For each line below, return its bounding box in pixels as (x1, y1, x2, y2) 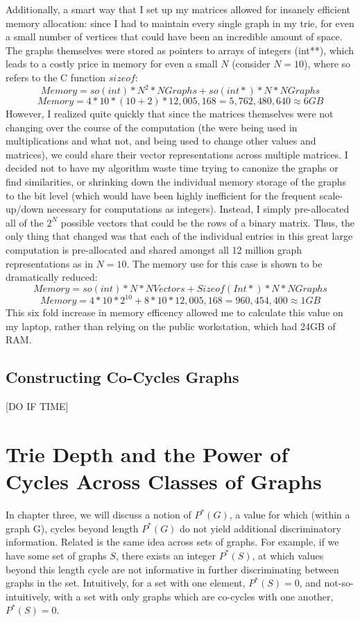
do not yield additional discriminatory (180, 521, 341, 535)
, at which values (252, 548, 324, 562)
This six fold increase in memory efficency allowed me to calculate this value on (6, 305, 343, 320)
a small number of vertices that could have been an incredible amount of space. (6, 29, 343, 44)
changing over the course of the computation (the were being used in (6, 120, 298, 134)
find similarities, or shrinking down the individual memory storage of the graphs (6, 174, 347, 189)
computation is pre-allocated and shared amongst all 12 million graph (6, 243, 302, 256)
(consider (232, 56, 271, 71)
